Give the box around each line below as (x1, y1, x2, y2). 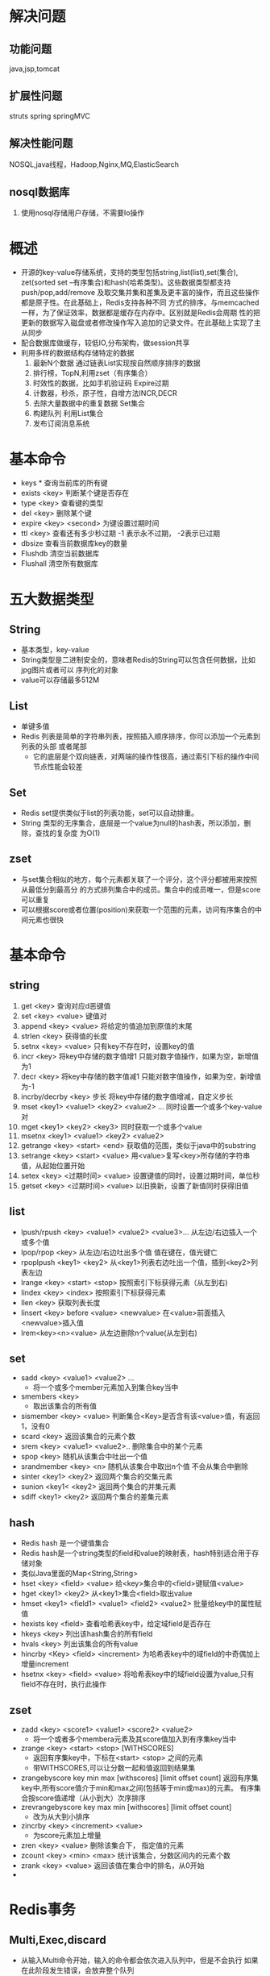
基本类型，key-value (20, 645, 89, 655)
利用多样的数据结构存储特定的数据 (20, 348, 135, 358)
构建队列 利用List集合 (32, 409, 104, 418)
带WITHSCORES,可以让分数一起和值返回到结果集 (32, 1763, 196, 1772)
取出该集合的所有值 (32, 1401, 98, 1411)
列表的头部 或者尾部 (20, 742, 87, 751)
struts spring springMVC (9, 110, 91, 121)
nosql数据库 (9, 185, 70, 199)
